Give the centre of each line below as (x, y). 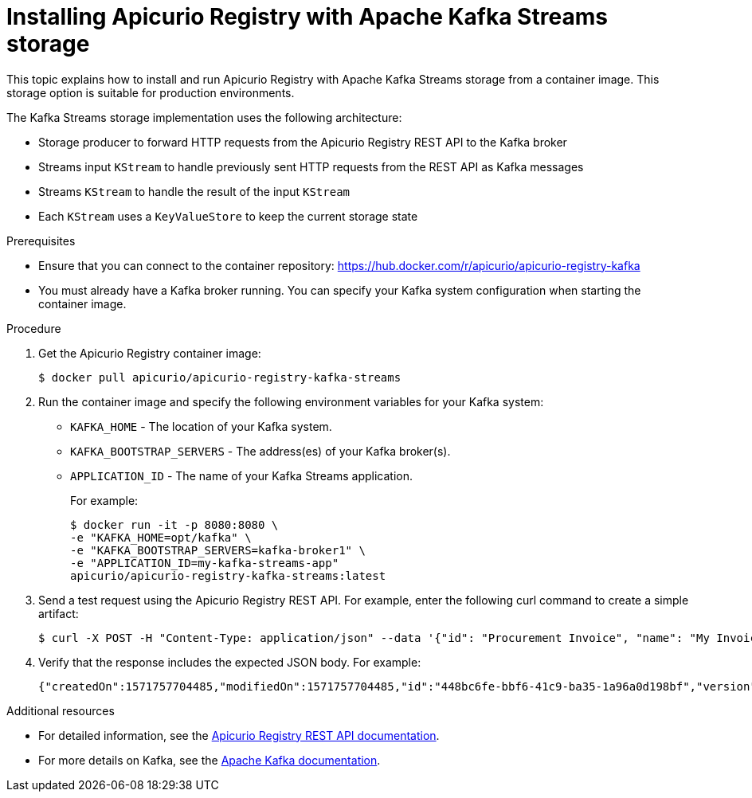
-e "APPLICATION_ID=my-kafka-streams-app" (205, 563)
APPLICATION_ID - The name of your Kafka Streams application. (241, 475)
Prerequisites (41, 241)
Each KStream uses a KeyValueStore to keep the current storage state (228, 216)
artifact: (59, 613)
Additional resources (61, 710)
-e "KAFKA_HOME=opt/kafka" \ (161, 537)
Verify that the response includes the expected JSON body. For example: (230, 662)
